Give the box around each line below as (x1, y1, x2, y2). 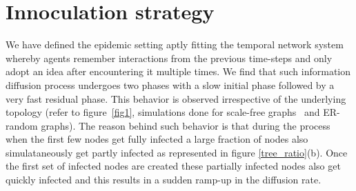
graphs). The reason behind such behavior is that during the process (41, 118, 330, 132)
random (6, 118, 38, 132)
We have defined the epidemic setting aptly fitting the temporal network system (6, 37, 344, 52)
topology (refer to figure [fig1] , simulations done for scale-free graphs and (6, 105, 320, 119)
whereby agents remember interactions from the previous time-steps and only (6, 50, 333, 65)
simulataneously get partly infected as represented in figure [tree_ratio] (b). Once (6, 145, 348, 159)
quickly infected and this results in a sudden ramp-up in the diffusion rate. (6, 172, 322, 187)
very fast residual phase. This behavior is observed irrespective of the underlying (6, 91, 346, 105)
